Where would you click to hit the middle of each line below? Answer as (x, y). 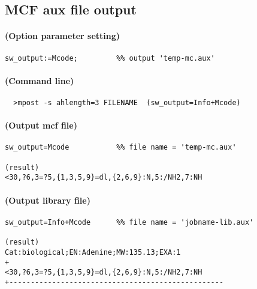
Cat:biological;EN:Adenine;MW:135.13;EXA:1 (93, 252)
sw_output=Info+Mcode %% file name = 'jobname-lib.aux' (129, 222)
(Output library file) (48, 200)
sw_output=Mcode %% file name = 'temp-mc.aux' (121, 148)
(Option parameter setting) (63, 36)
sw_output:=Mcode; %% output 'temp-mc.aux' (110, 58)
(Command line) (40, 80)
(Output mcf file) (41, 125)
